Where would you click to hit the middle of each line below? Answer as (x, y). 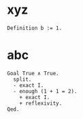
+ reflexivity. (41, 103)
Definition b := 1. (35, 28)
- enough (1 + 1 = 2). (45, 91)
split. (22, 79)
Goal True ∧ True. (33, 73)
